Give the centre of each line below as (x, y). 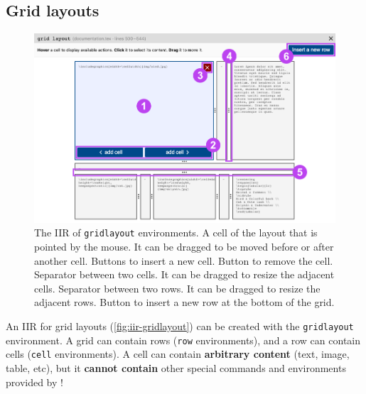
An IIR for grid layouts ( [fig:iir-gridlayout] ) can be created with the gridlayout (180, 326)
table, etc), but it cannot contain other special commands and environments (176, 368)
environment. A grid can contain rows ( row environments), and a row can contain (183, 340)
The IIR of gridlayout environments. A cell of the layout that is (176, 232)
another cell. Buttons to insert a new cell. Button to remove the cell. (184, 260)
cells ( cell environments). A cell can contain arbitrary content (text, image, (178, 354)
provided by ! (34, 382)
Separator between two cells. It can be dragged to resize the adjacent (184, 274)
